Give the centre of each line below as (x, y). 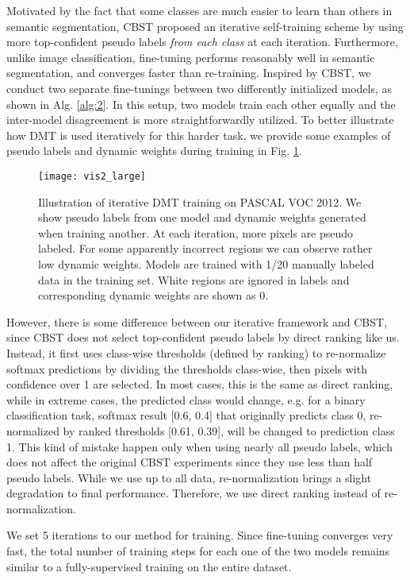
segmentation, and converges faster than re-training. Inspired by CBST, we (189, 73)
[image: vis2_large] (92, 176)
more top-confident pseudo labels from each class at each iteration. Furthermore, (202, 42)
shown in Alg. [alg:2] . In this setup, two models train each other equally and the (201, 104)
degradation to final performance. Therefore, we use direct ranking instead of (194, 493)
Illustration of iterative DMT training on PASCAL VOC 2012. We (200, 201)
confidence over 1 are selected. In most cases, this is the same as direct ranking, (200, 384)
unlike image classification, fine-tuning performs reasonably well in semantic (191, 57)
